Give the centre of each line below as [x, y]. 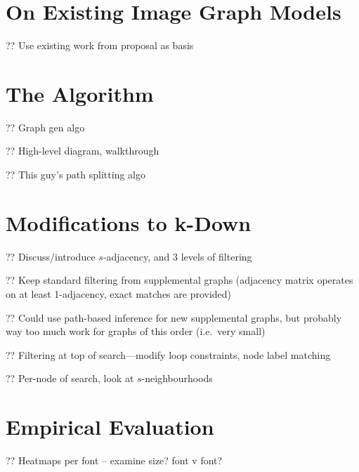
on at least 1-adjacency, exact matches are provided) [119, 293]
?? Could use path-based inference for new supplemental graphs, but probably [174, 317]
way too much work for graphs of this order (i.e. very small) [136, 331]
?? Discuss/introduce [51, 256]
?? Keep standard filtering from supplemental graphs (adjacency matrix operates [179, 280]
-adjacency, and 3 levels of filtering [177, 256]
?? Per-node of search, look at [70, 378]
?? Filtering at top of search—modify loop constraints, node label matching [168, 354]
